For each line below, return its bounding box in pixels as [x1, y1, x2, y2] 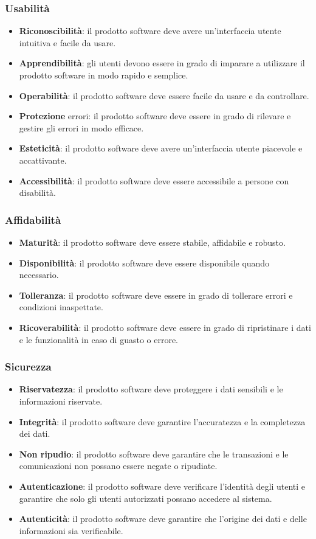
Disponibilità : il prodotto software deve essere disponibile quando [19, 256, 270, 269]
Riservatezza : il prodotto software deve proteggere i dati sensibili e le [19, 383, 283, 395]
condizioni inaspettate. [19, 301, 103, 313]
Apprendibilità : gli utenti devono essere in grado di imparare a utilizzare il [19, 57, 305, 69]
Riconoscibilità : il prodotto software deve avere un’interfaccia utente [19, 24, 281, 37]
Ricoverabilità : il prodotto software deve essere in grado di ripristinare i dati [19, 321, 311, 333]
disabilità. [19, 186, 56, 199]
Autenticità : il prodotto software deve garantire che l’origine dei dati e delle [19, 512, 307, 525]
